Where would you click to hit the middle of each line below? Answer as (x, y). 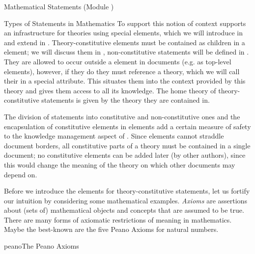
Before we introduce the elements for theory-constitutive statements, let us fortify (127, 191)
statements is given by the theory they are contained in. (126, 100)
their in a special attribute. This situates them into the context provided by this (125, 81)
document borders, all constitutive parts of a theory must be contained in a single (127, 145)
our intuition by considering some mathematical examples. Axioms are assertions (126, 200)
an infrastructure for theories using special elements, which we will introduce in (123, 33)
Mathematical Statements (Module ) (59, 6)
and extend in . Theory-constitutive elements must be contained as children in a (125, 42)
